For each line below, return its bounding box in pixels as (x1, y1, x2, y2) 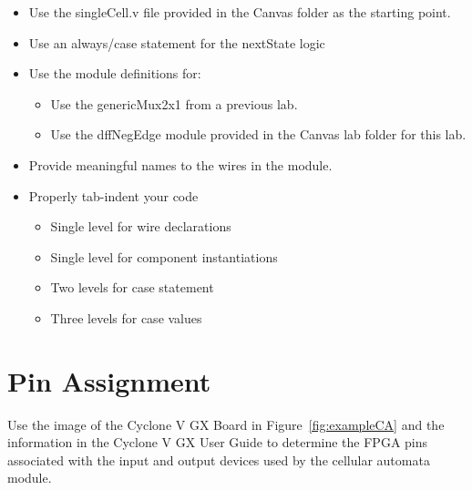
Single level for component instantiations (50, 247, 278, 266)
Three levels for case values (50, 308, 202, 327)
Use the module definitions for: (28, 64, 201, 83)
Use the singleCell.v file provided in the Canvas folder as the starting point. (28, 3, 451, 21)
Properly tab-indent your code (28, 186, 199, 205)
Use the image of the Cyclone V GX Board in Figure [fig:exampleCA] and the (7, 414, 445, 434)
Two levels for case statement (50, 278, 214, 297)
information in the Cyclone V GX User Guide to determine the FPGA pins (7, 433, 428, 452)
